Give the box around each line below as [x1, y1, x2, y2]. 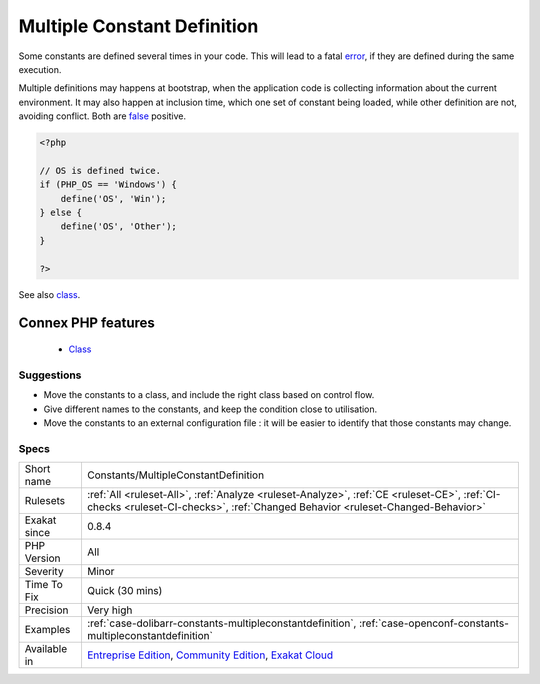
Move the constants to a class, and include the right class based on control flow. [43, 389, 375, 401]
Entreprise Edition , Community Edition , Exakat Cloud [86, 648, 334, 662]
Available [24, 642, 68, 656]
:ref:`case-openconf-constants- [358, 616, 509, 630]
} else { [39, 207, 83, 219]
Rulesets [24, 494, 65, 508]
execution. [18, 63, 62, 75]
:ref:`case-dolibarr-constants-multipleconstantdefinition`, [86, 616, 357, 630]
